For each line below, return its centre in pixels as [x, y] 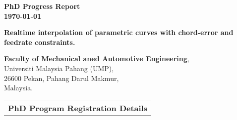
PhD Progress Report [42, 6]
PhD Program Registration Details [78, 108]
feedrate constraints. [40, 42]
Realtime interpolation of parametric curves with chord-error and [119, 32]
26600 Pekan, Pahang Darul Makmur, [61, 78]
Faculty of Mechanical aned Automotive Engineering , [97, 59]
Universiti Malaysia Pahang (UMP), [59, 68]
